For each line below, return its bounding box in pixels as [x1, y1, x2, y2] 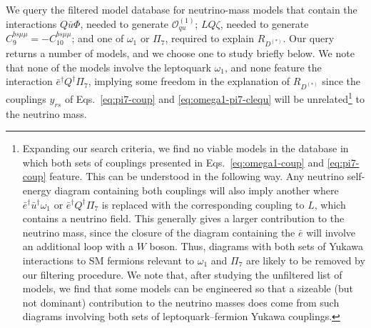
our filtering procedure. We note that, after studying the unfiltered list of [22, 267, 342, 282]
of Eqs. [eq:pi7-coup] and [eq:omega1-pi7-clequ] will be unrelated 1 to [64, 89, 365, 106]
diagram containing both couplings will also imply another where [54, 183, 339, 198]
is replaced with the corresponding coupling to [101, 197, 305, 212]
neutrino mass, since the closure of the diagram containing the [22, 224, 295, 239]
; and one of [71, 31, 124, 46]
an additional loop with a [22, 239, 134, 254]
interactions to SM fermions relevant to [22, 253, 195, 268]
